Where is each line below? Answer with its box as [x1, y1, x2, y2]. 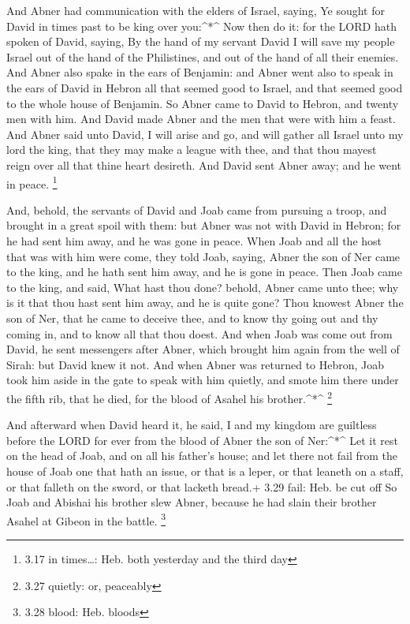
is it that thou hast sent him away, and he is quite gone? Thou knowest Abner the [6, 294, 404, 311]
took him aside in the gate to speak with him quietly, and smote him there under [6, 372, 399, 388]
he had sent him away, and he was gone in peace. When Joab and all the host [6, 232, 382, 248]
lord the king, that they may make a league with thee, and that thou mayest [6, 141, 377, 158]
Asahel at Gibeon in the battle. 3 [6, 510, 166, 529]
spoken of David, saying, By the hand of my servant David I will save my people [6, 33, 395, 50]
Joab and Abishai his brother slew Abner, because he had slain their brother [6, 494, 377, 510]
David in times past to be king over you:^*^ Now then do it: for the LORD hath [6, 17, 397, 34]
